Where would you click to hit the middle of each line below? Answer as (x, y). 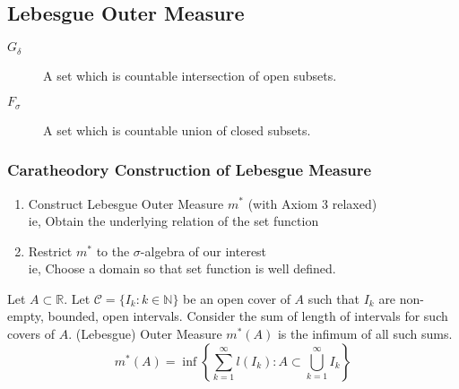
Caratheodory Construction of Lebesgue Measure (190, 170)
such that (333, 298)
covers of (31, 334)
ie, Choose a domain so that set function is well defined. (182, 268)
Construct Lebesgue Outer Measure (126, 203)
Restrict (50, 251)
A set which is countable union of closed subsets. (177, 130)
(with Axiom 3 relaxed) (312, 203)
